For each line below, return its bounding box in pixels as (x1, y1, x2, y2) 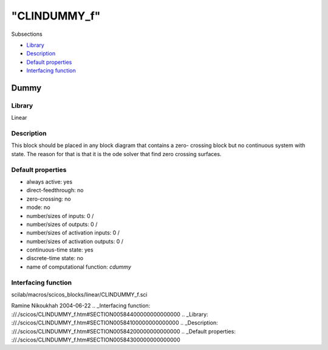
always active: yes (26, 178, 73, 185)
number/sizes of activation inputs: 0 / (26, 229, 120, 236)
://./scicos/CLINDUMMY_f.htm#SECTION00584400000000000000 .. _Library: (11, 311, 209, 318)
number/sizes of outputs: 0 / (26, 221, 98, 228)
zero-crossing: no (26, 195, 71, 202)
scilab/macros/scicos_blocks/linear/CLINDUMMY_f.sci (11, 290, 148, 298)
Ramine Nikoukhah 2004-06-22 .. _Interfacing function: (11, 302, 151, 309)
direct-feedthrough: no (26, 187, 84, 194)
